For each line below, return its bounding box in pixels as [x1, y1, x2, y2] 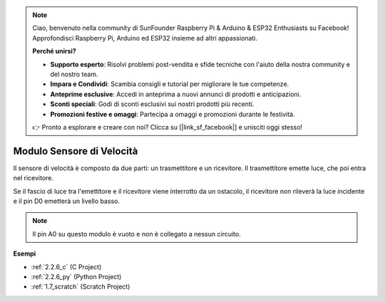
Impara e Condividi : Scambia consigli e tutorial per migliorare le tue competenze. [50, 80, 289, 88]
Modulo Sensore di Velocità [13, 145, 138, 157]
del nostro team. [50, 70, 98, 78]
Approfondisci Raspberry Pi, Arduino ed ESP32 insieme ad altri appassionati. [32, 33, 258, 42]
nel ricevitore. [13, 174, 53, 182]
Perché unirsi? [32, 47, 76, 56]
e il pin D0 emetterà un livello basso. [13, 197, 120, 205]
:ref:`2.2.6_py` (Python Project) [31, 272, 122, 281]
